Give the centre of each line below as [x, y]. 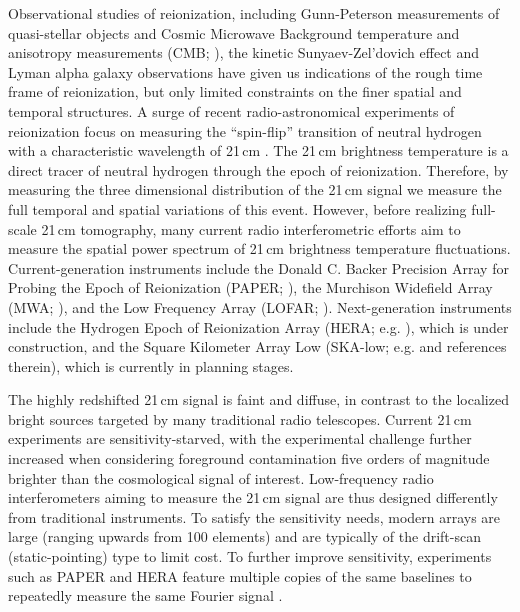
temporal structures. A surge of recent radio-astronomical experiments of [231, 110]
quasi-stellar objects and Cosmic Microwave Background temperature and [234, 32]
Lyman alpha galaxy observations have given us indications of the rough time [245, 71]
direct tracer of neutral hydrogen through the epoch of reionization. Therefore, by [258, 169]
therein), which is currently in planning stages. [151, 365]
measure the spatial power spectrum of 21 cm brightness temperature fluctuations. [259, 248]
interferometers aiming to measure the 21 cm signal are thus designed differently [253, 497]
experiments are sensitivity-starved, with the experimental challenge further [240, 438]
